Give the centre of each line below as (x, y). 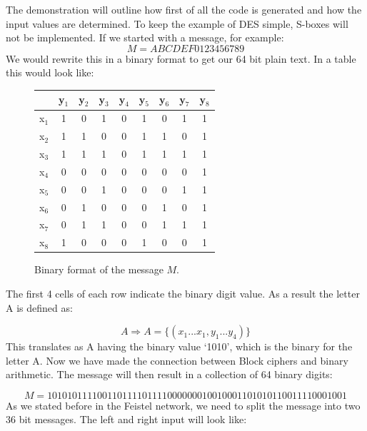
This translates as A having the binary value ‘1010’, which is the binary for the (179, 346)
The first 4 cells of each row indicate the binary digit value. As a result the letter (183, 293)
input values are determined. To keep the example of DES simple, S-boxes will (177, 23)
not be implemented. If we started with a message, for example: (145, 37)
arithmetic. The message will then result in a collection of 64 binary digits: (169, 374)
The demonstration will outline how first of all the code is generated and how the (184, 9)
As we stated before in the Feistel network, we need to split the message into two (183, 405)
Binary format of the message (99, 269)
